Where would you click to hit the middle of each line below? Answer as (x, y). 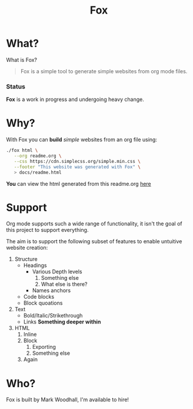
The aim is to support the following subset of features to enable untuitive (94, 241)
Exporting (44, 347)
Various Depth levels (57, 271)
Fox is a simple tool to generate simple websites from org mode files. (104, 71)
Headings (35, 266)
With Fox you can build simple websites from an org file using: (82, 140)
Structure (26, 259)
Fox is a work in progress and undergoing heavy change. (75, 99)
